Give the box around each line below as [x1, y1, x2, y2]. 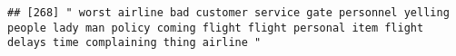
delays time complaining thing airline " [7, 36, 262, 50]
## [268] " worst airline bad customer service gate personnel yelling [7, 6, 450, 19]
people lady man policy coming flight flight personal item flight [7, 21, 424, 34]
